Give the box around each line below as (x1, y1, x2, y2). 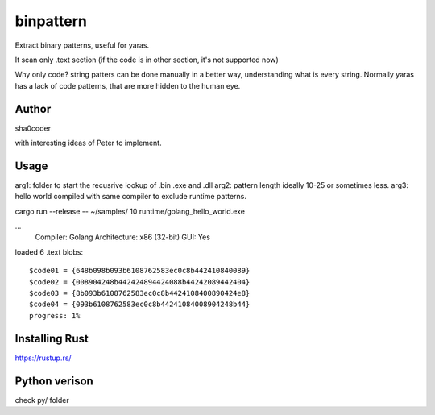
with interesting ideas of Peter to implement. (14, 138, 162, 148)
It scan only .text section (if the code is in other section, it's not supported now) (14, 55, 280, 64)
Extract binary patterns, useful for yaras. (14, 40, 150, 50)
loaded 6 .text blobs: (14, 247, 84, 257)
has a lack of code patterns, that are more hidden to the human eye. (14, 81, 241, 90)
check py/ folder (14, 395, 69, 405)
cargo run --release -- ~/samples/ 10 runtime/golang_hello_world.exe (14, 206, 246, 216)
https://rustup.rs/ (14, 353, 72, 363)
